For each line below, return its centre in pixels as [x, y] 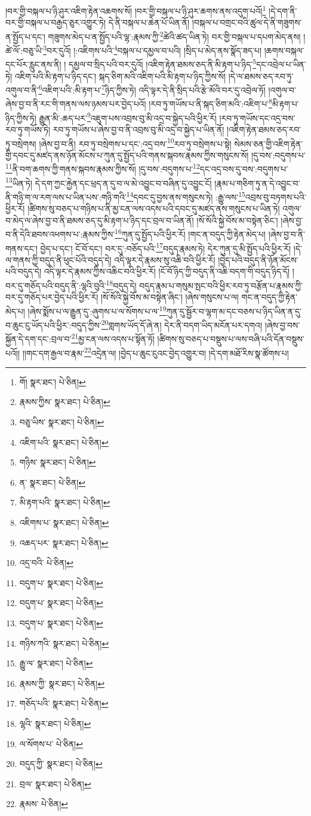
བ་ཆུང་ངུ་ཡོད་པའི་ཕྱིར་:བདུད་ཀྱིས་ [53, 325]
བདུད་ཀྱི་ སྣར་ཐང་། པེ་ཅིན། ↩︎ [61, 764]
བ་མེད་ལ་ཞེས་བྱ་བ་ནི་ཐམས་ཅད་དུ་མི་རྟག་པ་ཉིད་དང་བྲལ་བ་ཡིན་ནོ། [100, 220]
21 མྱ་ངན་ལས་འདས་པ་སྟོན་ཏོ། [113, 338]
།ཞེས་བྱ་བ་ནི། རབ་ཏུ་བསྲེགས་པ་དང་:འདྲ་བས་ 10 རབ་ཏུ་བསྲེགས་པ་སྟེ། [135, 142]
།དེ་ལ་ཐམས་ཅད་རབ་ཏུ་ [261, 76]
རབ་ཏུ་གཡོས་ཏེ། [28, 129]
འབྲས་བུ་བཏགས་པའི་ [275, 197]
